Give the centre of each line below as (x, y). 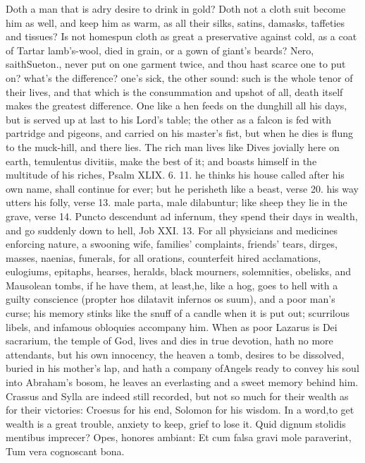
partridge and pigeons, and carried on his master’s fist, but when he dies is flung (180, 133)
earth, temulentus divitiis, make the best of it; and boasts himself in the (161, 161)
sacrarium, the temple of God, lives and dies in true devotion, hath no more (169, 341)
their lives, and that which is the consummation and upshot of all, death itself (174, 91)
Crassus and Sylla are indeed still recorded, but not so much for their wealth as (177, 396)
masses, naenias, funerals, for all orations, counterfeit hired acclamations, (163, 257)
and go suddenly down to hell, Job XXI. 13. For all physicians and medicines (172, 230)
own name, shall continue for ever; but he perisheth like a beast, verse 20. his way (182, 188)
